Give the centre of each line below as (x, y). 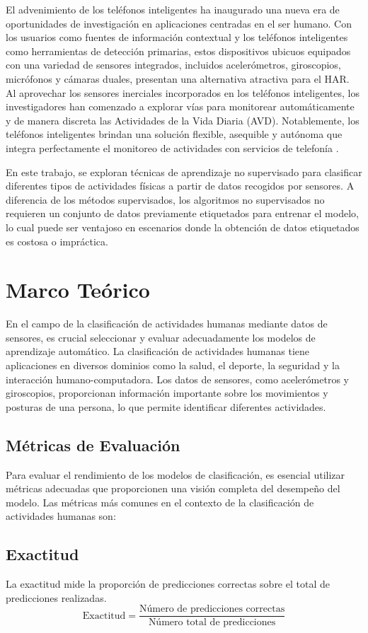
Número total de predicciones (212, 623)
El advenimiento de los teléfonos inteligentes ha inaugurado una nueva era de (173, 9)
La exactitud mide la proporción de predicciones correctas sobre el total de (168, 584)
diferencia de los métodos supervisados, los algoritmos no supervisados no (165, 199)
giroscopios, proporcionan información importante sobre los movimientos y (167, 393)
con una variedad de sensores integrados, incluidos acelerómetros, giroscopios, (173, 65)
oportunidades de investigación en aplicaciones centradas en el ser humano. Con (179, 23)
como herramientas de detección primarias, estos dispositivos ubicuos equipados (178, 51)
